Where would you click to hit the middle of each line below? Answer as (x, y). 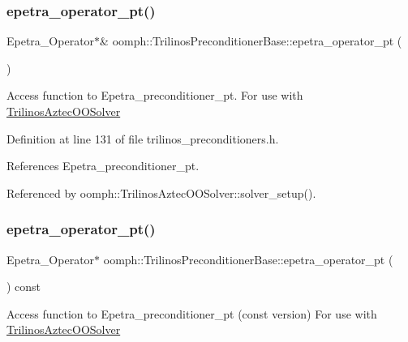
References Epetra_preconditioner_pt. (103, 166)
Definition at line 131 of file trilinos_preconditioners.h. (143, 138)
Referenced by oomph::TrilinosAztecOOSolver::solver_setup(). (161, 192)
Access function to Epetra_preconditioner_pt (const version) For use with (192, 313)
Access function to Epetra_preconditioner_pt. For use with (155, 95)
